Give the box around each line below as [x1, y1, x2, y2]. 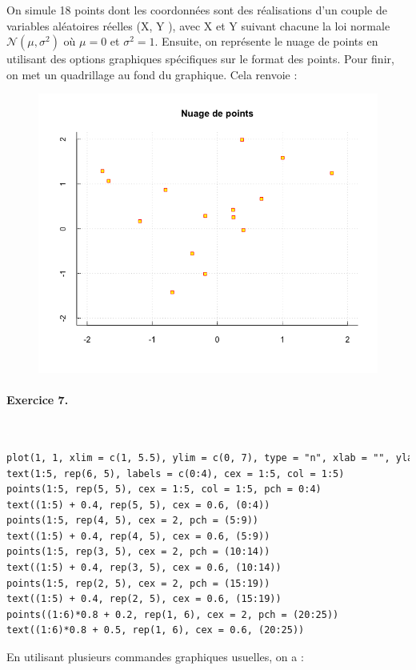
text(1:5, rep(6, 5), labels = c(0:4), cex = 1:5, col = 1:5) [6, 467, 345, 479]
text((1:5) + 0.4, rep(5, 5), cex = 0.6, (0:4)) [6, 499, 270, 511]
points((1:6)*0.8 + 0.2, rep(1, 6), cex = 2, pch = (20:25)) [6, 608, 339, 620]
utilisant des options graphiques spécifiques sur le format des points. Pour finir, [6, 50, 394, 67]
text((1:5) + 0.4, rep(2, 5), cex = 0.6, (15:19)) [6, 593, 282, 605]
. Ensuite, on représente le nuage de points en [154, 33, 378, 50]
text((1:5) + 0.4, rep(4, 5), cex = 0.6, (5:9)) [6, 530, 270, 542]
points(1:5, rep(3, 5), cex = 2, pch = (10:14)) [6, 546, 270, 558]
